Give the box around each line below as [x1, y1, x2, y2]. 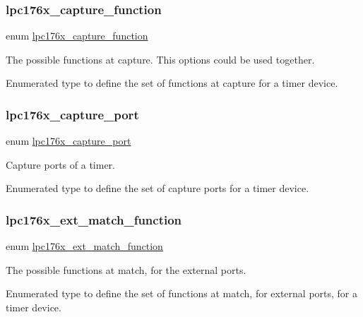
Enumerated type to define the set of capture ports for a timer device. [6, 181, 309, 196]
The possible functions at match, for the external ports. [6, 262, 246, 277]
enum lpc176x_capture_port [6, 133, 131, 148]
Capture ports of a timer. [6, 157, 115, 172]
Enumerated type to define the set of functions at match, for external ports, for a [6, 286, 358, 301]
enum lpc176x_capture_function [6, 28, 148, 43]
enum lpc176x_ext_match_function [6, 239, 163, 253]
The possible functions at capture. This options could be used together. [6, 52, 315, 66]
